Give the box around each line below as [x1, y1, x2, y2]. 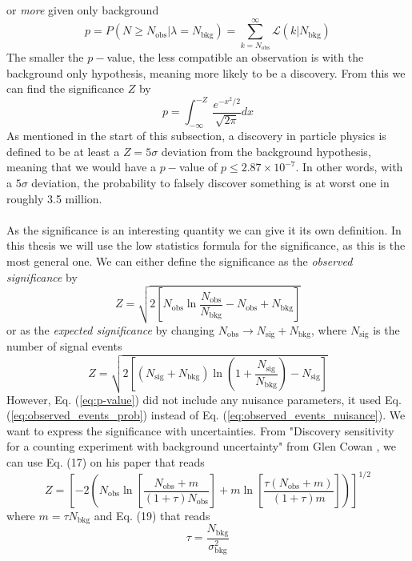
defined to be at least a [6, 142, 120, 159]
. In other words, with [295, 158, 403, 175]
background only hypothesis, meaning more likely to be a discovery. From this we [6, 64, 406, 81]
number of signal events [6, 338, 122, 355]
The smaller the [6, 49, 84, 66]
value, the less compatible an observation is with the [106, 49, 364, 66]
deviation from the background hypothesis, [161, 142, 371, 159]
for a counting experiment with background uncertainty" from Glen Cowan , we [6, 438, 397, 455]
